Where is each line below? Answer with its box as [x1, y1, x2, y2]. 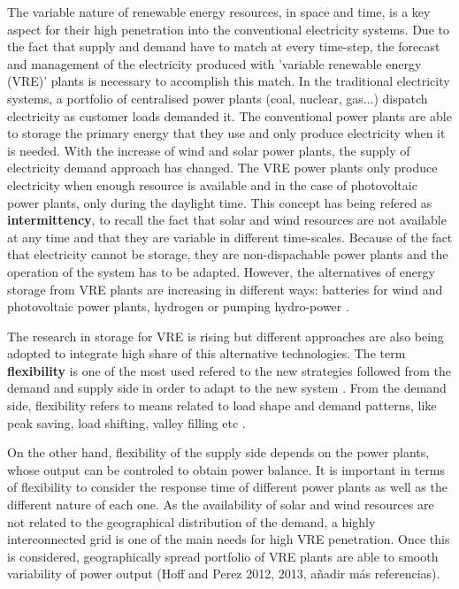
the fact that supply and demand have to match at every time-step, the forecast [7, 37, 440, 56]
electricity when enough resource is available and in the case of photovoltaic [7, 175, 417, 194]
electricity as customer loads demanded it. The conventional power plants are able [7, 106, 452, 125]
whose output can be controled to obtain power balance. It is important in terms [7, 460, 446, 478]
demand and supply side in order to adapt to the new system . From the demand [7, 379, 447, 397]
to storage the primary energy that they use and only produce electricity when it [7, 124, 446, 142]
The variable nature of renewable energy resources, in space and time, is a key [7, 3, 431, 20]
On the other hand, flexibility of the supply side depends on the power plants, [7, 443, 430, 462]
